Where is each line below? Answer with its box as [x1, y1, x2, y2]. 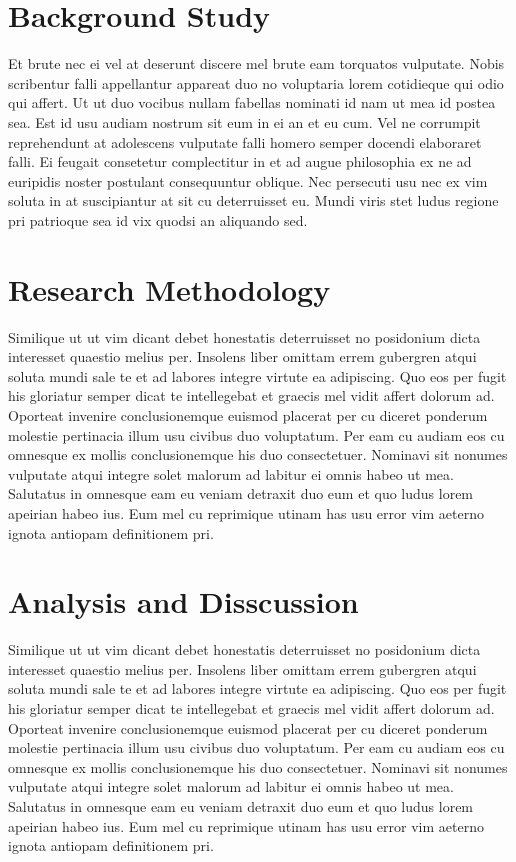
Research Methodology [8, 268, 331, 309]
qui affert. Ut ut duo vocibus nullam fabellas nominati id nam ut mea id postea [8, 92, 496, 113]
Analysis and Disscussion [8, 581, 359, 622]
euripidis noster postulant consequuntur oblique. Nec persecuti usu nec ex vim [8, 170, 488, 191]
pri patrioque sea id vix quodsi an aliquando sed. [8, 209, 308, 230]
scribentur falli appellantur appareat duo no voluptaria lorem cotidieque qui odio [8, 72, 504, 93]
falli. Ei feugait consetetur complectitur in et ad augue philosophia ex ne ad [8, 151, 472, 172]
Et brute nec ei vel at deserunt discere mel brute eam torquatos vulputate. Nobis [8, 53, 505, 74]
